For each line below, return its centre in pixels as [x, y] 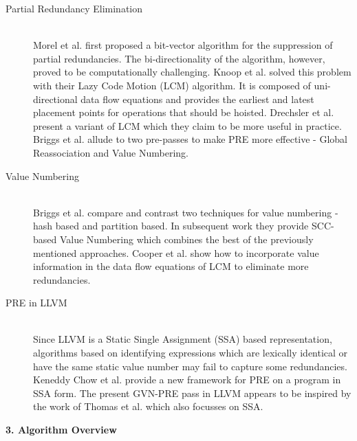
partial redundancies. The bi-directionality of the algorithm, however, [179, 58]
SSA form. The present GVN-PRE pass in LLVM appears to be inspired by [192, 393]
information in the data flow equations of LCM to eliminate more [171, 266]
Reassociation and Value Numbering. [111, 152]
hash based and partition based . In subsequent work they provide [171, 226]
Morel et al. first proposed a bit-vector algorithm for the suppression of [183, 45]
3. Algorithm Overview [61, 430]
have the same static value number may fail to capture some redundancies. [190, 366]
